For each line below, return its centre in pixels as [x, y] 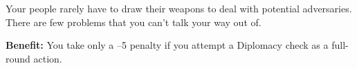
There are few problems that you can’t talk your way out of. [134, 22]
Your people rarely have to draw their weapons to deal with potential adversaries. [179, 8]
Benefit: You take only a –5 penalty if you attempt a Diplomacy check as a [167, 45]
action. [48, 58]
